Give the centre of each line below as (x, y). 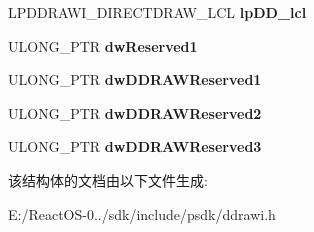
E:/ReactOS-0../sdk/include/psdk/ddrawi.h (142, 213)
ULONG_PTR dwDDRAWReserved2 (135, 112)
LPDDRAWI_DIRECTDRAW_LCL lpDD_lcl (157, 12)
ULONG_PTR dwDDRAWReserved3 (135, 146)
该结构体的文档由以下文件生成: (108, 179)
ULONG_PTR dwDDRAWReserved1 (135, 79)
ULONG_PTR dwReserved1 (103, 45)
